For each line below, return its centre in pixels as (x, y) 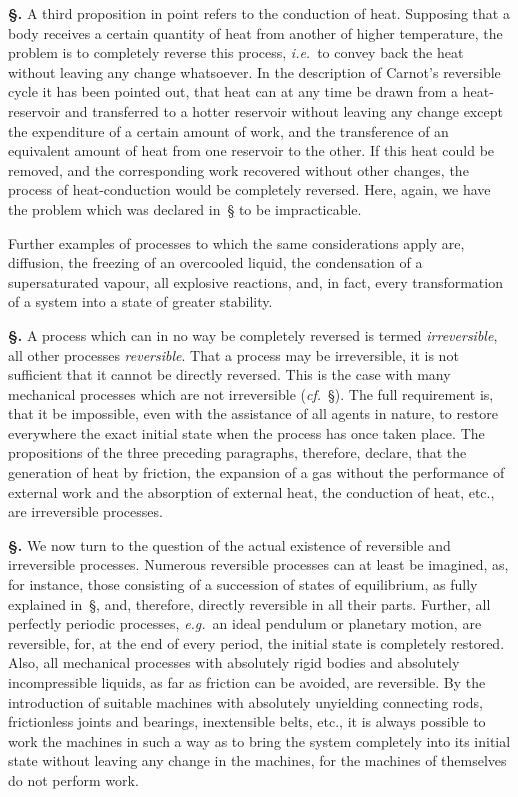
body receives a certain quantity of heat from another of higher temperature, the (255, 32)
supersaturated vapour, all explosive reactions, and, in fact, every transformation (255, 281)
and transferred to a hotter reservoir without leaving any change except (283, 110)
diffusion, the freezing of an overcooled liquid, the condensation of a (215, 262)
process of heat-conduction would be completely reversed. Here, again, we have (249, 189)
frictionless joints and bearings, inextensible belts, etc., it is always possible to (247, 721)
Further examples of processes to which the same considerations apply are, (236, 242)
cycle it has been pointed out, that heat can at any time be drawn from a (233, 91)
